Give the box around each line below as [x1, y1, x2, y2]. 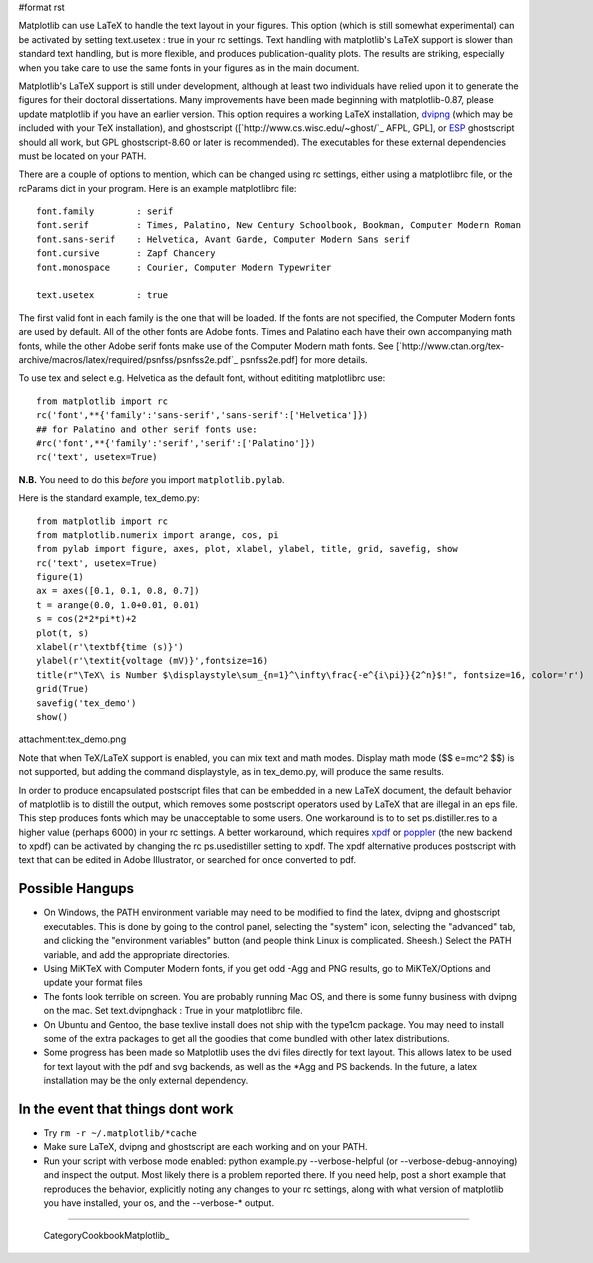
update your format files [43, 976, 144, 989]
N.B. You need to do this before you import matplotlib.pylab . [18, 473, 285, 485]
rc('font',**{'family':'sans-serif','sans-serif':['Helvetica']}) [36, 410, 369, 421]
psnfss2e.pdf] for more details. [240, 353, 369, 365]
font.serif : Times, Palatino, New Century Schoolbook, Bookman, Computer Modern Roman [36, 220, 522, 231]
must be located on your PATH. [18, 150, 147, 162]
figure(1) [36, 571, 84, 583]
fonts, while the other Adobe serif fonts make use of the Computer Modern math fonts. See [18, 340, 394, 352]
